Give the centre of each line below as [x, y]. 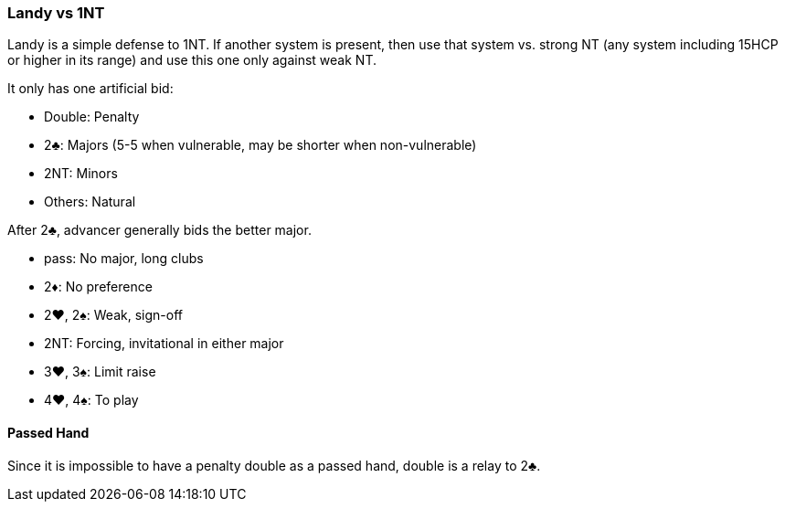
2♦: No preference [98, 287]
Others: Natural [90, 202]
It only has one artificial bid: [90, 89]
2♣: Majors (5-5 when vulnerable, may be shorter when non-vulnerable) [260, 145]
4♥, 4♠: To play [91, 400]
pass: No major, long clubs [124, 259]
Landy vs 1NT [56, 13]
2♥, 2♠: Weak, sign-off [113, 315]
